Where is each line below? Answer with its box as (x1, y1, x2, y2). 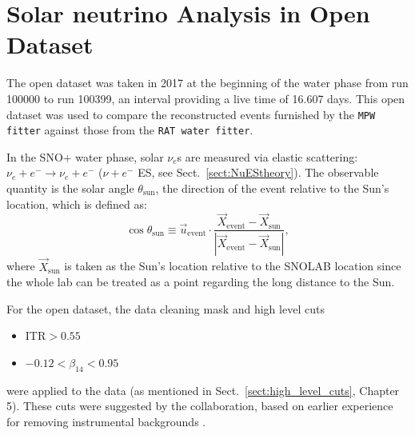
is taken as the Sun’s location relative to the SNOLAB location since (64, 257, 401, 274)
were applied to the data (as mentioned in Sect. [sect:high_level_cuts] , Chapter (6, 381, 400, 398)
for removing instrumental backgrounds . (6, 413, 206, 429)
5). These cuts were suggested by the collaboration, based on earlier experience (6, 397, 393, 414)
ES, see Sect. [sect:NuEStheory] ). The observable (138, 164, 379, 181)
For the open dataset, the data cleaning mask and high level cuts (6, 300, 325, 317)
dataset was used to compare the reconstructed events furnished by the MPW (6, 106, 376, 122)
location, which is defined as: (6, 195, 147, 212)
